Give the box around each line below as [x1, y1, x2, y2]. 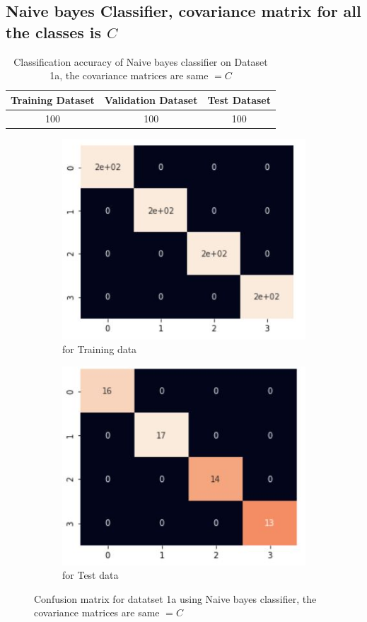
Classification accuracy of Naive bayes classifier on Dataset [13, 54, 268, 69]
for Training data [62, 342, 137, 357]
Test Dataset [207, 92, 271, 107]
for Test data [62, 568, 119, 582]
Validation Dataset [104, 92, 198, 107]
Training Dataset [11, 92, 95, 107]
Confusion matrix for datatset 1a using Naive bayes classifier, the [34, 591, 317, 606]
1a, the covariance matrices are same [49, 68, 209, 83]
